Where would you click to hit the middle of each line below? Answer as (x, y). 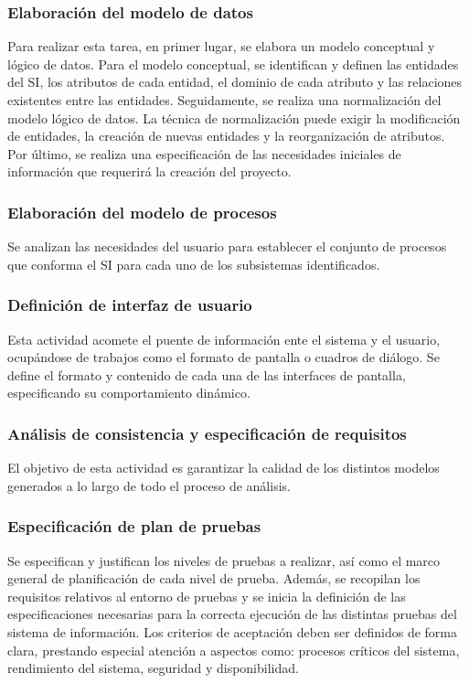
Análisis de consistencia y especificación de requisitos (207, 433)
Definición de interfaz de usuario (130, 305)
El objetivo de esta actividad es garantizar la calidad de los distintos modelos (224, 468)
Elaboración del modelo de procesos (142, 212)
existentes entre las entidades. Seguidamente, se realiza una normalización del (224, 100)
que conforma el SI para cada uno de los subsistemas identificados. (194, 264)
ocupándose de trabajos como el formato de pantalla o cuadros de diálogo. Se (224, 357)
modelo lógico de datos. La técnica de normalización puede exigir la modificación (234, 117)
